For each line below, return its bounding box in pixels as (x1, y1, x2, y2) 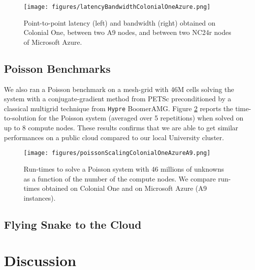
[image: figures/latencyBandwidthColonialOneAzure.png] (24, 3, 211, 10)
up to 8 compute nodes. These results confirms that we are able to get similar (4, 122, 238, 133)
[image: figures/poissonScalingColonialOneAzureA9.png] (24, 150, 211, 157)
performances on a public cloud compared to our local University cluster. (4, 132, 224, 142)
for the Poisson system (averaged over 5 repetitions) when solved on (38, 113, 244, 123)
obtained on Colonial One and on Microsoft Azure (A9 (42, 183, 207, 193)
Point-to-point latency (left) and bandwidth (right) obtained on (24, 17, 216, 28)
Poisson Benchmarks (4, 60, 111, 76)
